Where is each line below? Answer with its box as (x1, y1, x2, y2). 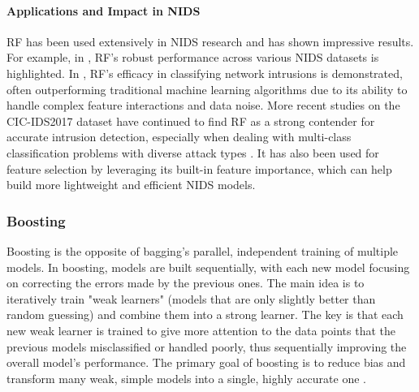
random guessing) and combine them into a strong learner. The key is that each (6, 306, 404, 323)
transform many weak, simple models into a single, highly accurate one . (6, 369, 366, 386)
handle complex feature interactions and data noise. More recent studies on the (6, 97, 400, 114)
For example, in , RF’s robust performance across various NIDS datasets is (6, 49, 379, 66)
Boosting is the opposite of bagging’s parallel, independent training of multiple (6, 242, 399, 259)
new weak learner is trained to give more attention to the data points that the (6, 321, 396, 338)
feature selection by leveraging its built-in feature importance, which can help (6, 160, 392, 177)
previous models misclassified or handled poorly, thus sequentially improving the (6, 338, 407, 355)
